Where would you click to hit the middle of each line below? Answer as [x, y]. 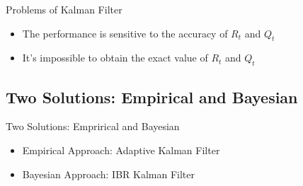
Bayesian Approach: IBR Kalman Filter [109, 174]
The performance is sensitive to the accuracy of [125, 33]
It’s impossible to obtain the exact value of [115, 58]
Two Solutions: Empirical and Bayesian [152, 97]
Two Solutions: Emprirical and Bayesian [93, 126]
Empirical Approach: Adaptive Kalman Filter [121, 150]
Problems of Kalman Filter [64, 9]
